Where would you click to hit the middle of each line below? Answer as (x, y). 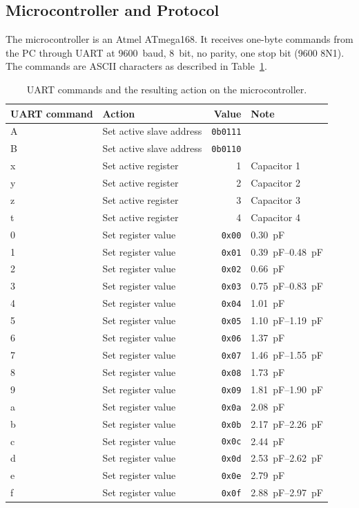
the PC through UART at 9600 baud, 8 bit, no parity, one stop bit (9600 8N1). (175, 52)
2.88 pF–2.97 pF (287, 492)
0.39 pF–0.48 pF (287, 251)
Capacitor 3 (275, 199)
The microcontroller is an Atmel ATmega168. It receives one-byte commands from (179, 39)
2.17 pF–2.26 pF (287, 423)
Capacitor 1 (275, 166)
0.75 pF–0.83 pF (287, 286)
